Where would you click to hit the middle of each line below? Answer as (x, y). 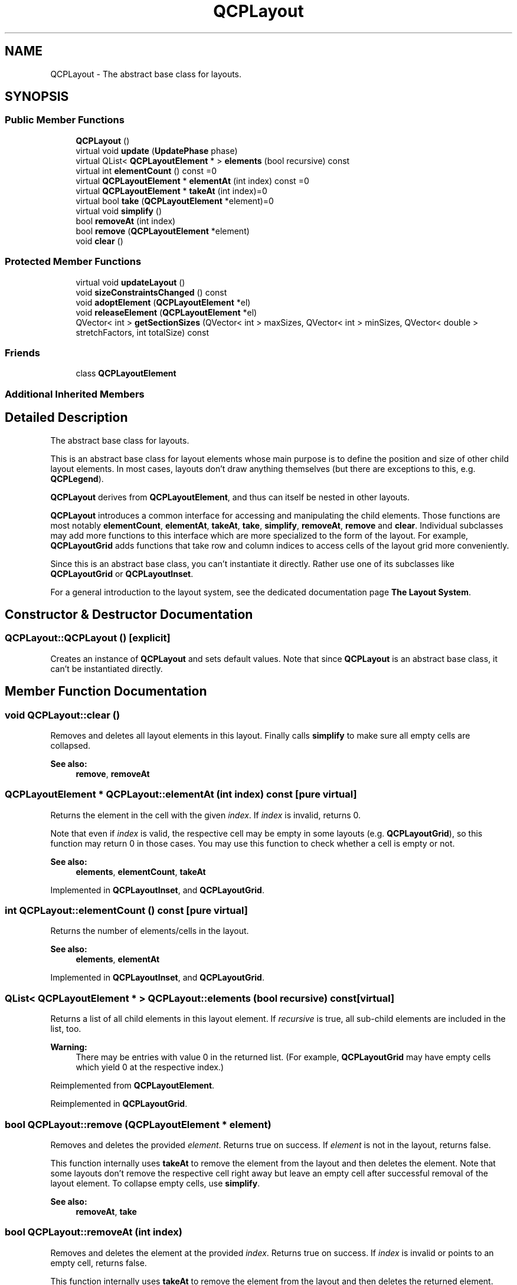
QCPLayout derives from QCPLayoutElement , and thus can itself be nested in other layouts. (230, 497)
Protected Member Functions (73, 262)
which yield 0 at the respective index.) (150, 1067)
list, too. (66, 1029)
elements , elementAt (118, 959)
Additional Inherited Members (75, 394)
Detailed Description (66, 418)
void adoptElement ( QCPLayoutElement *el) (163, 302)
